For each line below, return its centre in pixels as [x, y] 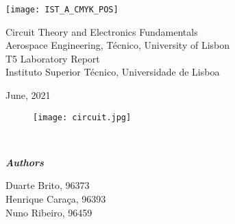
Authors [25, 162]
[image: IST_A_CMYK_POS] [62, 10]
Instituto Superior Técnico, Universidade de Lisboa [113, 72]
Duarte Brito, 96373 [48, 185]
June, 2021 [28, 95]
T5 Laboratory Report [53, 58]
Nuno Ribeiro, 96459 [49, 212]
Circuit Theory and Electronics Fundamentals [102, 31]
